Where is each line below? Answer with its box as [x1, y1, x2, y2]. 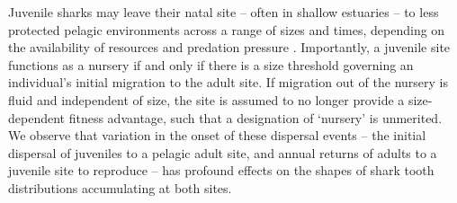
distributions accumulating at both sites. [8, 178, 232, 197]
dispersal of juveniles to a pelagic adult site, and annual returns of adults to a [8, 143, 437, 162]
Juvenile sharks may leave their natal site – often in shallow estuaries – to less [8, 3, 439, 21]
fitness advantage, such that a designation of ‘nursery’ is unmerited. [68, 108, 443, 127]
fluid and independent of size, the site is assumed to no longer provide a [8, 90, 405, 109]
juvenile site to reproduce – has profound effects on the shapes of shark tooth [8, 161, 435, 180]
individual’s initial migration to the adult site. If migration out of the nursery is [8, 73, 448, 92]
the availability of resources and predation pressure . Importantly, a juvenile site [8, 38, 451, 57]
